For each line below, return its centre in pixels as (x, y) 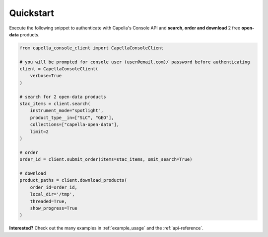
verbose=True (46, 76)
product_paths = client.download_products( (73, 180)
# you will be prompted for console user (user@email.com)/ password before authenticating (135, 62)
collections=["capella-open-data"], (74, 125)
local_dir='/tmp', (52, 194)
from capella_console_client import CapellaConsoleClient (92, 48)
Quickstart (32, 13)
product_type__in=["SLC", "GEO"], (72, 118)
